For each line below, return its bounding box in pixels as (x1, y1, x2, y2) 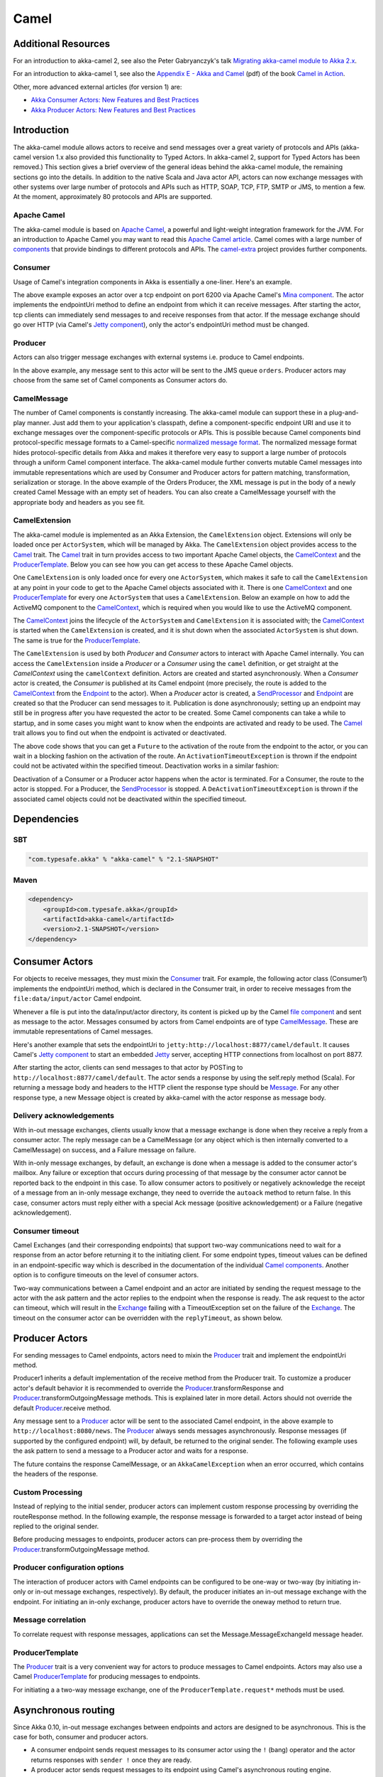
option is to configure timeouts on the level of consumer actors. (13, 1271, 199, 1279)
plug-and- (328, 409, 359, 417)
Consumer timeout (13, 1226, 79, 1236)
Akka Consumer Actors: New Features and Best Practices (30, 96, 199, 104)
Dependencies (13, 813, 79, 825)
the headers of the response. (13, 1470, 99, 1478)
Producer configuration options (13, 1562, 124, 1572)
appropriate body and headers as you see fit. (13, 498, 145, 506)
